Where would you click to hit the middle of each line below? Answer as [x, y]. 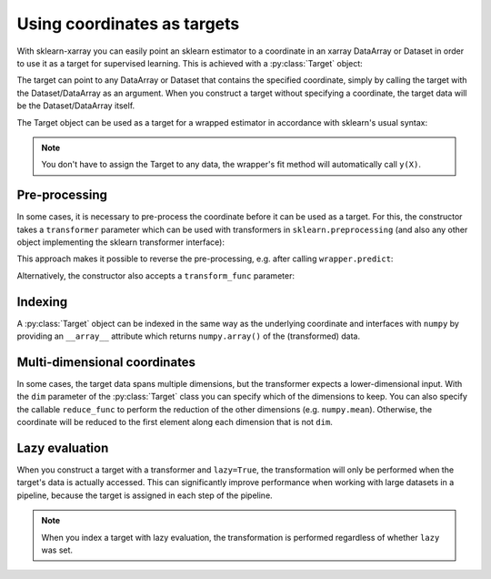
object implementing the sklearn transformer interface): [120, 242]
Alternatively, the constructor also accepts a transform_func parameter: [156, 275]
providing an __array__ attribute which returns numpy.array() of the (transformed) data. [189, 336]
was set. [57, 550]
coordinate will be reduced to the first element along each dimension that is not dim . [175, 422]
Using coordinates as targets [128, 24]
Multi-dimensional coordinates [106, 362]
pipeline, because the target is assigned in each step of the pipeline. [145, 495]
